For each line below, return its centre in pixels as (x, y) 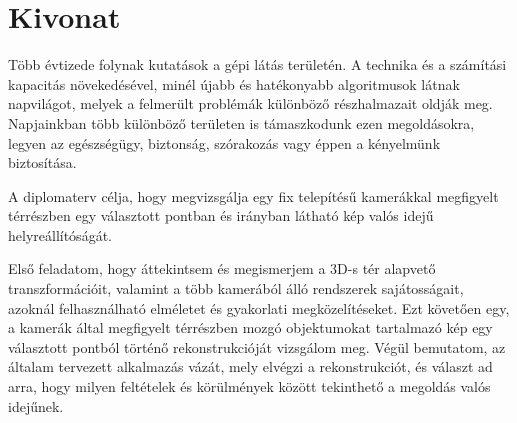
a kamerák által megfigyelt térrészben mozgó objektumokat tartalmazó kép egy (250, 327)
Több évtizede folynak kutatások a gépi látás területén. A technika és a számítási (257, 64)
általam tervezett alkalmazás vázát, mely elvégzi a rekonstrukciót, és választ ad (250, 366)
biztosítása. (42, 162)
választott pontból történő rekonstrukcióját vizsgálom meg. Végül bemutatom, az (257, 346)
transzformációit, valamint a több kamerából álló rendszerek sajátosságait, (236, 288)
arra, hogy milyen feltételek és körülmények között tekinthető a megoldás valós (249, 386)
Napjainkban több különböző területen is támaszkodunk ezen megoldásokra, (241, 122)
